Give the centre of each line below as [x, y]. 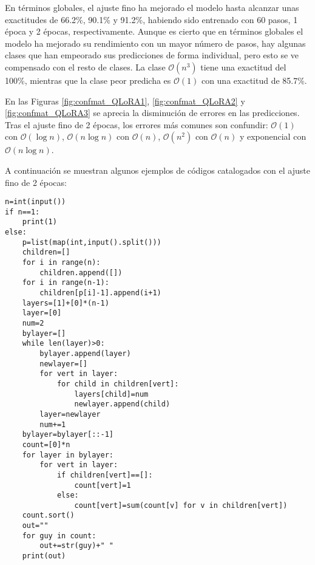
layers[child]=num [111, 394]
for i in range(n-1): [66, 283]
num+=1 [53, 424]
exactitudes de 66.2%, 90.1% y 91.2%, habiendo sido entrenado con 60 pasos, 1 [151, 19]
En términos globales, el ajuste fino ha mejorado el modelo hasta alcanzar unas [152, 7]
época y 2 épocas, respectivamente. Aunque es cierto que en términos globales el [154, 31]
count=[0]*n [46, 444]
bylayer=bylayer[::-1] [68, 435]
